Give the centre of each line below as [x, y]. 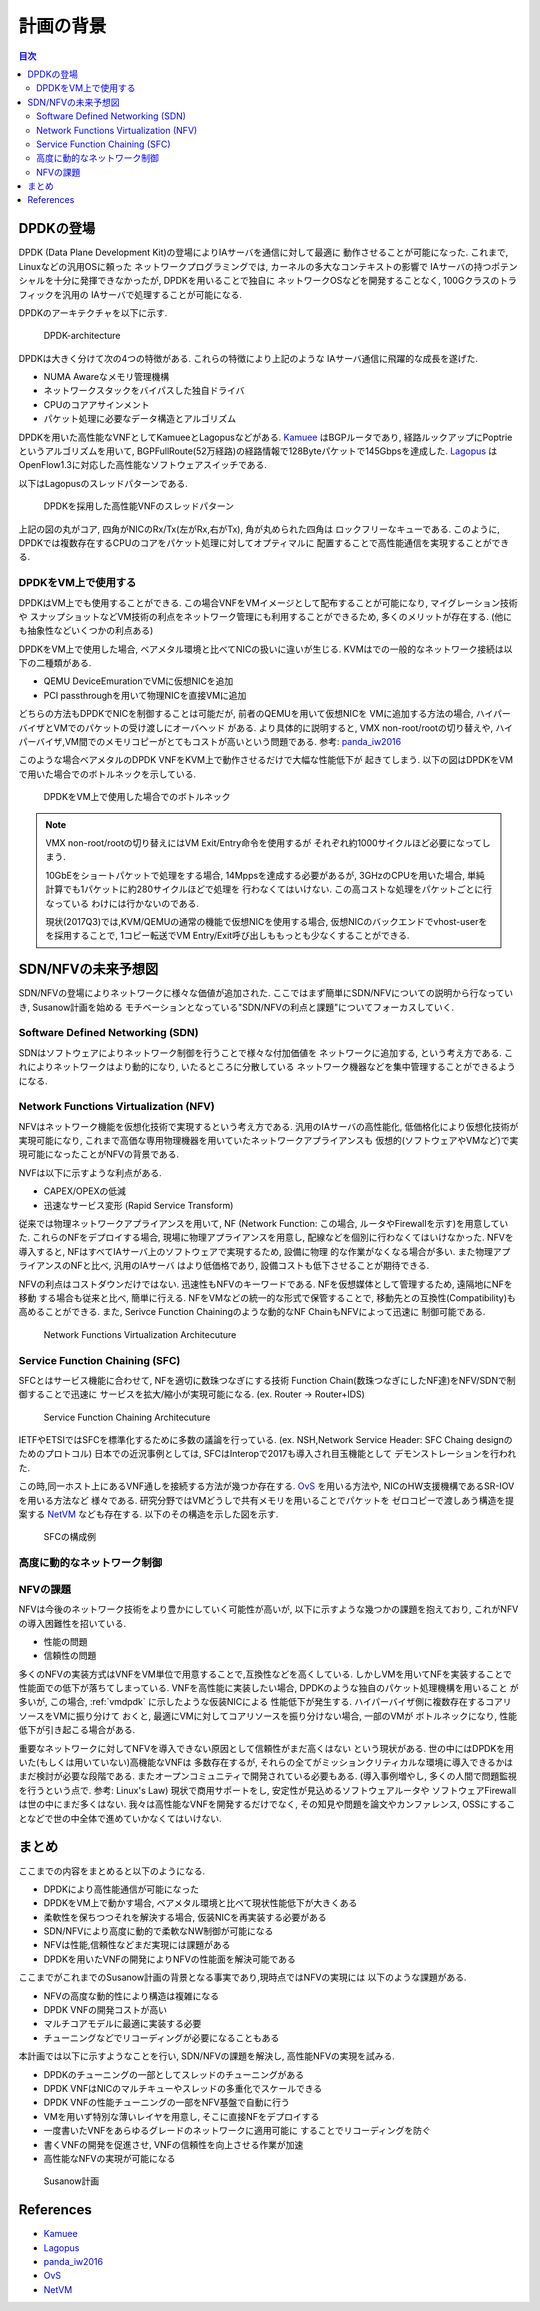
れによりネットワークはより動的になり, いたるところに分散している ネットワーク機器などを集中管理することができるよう [267, 1067]
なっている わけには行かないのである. [122, 903]
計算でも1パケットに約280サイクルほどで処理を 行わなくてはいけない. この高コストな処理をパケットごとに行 [268, 889]
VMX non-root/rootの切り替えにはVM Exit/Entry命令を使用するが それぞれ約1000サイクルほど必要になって [263, 843]
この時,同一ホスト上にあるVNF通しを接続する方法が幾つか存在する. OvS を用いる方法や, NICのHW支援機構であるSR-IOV [266, 1486]
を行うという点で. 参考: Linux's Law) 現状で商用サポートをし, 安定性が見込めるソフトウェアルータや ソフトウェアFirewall [267, 1790]
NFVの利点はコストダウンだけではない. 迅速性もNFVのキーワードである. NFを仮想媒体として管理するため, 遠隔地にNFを [265, 1284]
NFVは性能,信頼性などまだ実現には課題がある [137, 1945]
